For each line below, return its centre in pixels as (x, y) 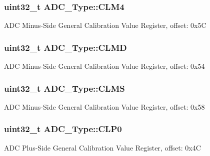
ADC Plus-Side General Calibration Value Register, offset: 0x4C (102, 147)
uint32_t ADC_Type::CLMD (65, 47)
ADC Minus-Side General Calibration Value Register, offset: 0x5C (105, 25)
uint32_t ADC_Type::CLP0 (63, 129)
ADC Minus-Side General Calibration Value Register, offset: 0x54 (104, 66)
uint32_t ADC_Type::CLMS (64, 88)
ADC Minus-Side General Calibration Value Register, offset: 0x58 (104, 106)
